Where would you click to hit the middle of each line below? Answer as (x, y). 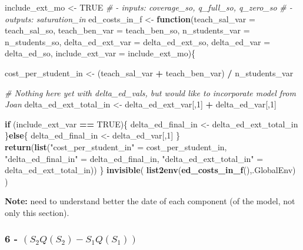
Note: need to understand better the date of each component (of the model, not (150, 201)
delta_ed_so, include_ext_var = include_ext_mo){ (100, 53)
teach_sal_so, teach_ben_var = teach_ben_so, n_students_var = (127, 30)
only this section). (37, 212)
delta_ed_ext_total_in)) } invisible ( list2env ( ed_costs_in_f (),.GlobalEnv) (150, 170)
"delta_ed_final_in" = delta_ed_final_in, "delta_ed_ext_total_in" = (134, 158)
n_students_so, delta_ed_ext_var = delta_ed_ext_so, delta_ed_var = (138, 41)
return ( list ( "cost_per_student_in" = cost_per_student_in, (116, 146)
